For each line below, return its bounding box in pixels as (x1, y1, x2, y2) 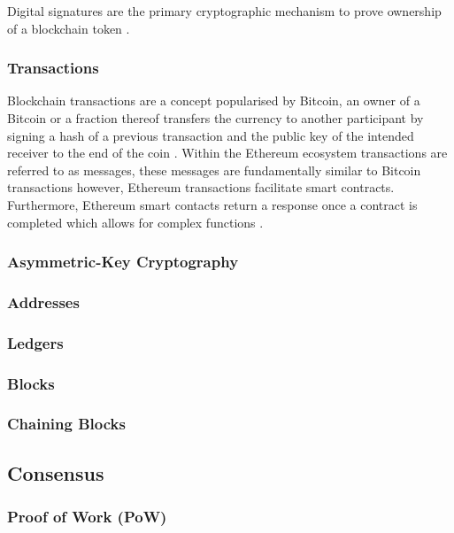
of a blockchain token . (7, 19, 130, 37)
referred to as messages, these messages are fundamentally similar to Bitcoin (7, 160, 421, 179)
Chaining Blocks (7, 413, 126, 435)
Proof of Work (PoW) (7, 506, 167, 528)
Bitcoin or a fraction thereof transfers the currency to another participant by (7, 109, 424, 127)
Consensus (7, 459, 104, 486)
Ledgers (7, 331, 64, 353)
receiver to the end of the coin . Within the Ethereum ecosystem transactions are (7, 143, 448, 162)
